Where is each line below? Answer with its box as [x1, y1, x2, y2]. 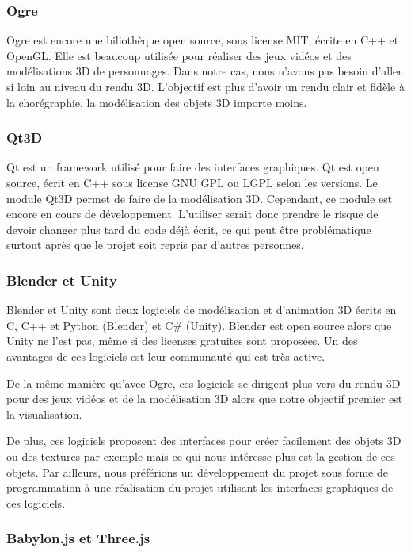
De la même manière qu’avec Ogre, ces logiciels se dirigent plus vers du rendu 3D [6, 374, 401, 391]
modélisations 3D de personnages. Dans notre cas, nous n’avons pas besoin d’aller [6, 63, 402, 79]
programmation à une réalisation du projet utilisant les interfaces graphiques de [6, 479, 394, 496]
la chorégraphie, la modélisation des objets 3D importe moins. [6, 94, 307, 110]
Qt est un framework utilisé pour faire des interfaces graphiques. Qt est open [6, 159, 379, 175]
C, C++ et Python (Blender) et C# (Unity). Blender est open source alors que [6, 316, 392, 333]
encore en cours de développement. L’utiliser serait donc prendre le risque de [6, 205, 379, 222]
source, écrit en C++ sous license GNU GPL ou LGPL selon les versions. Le [6, 174, 378, 190]
